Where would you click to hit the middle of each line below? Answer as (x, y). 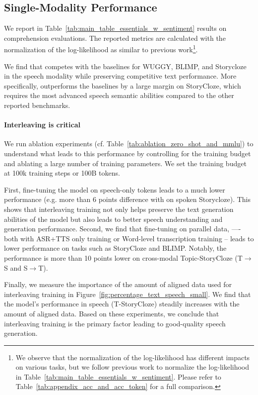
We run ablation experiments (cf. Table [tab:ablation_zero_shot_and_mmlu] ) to (129, 144)
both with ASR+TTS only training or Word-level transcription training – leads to (129, 238)
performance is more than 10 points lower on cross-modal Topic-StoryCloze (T (123, 257)
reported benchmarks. (37, 105)
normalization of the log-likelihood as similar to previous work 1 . (101, 49)
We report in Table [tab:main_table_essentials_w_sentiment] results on (115, 28)
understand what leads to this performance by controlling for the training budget (128, 153)
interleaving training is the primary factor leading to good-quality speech (115, 323)
